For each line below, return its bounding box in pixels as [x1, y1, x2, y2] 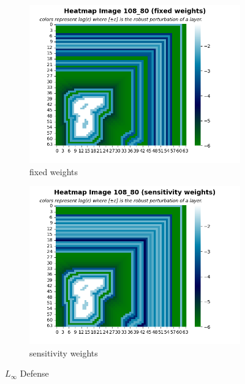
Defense [20, 367, 49, 380]
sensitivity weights [29, 346, 98, 359]
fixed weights [29, 165, 78, 178]
